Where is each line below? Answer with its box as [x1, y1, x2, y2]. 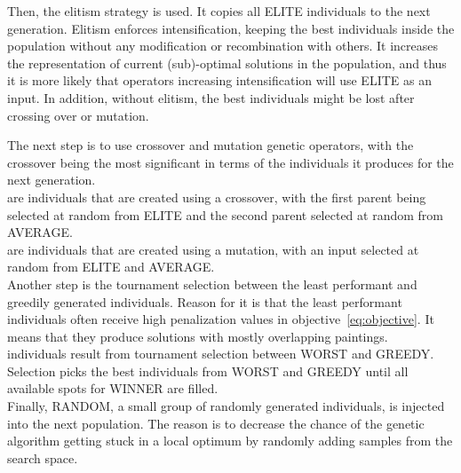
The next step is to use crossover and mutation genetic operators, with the [7, 136, 414, 154]
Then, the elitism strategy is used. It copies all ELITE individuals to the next [7, 2, 431, 20]
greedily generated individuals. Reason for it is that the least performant [7, 292, 402, 311]
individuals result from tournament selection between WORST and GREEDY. [7, 344, 434, 363]
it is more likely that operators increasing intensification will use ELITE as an [7, 71, 432, 90]
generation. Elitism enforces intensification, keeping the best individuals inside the [7, 19, 455, 37]
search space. [7, 448, 78, 467]
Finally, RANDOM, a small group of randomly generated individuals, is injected [7, 397, 445, 415]
